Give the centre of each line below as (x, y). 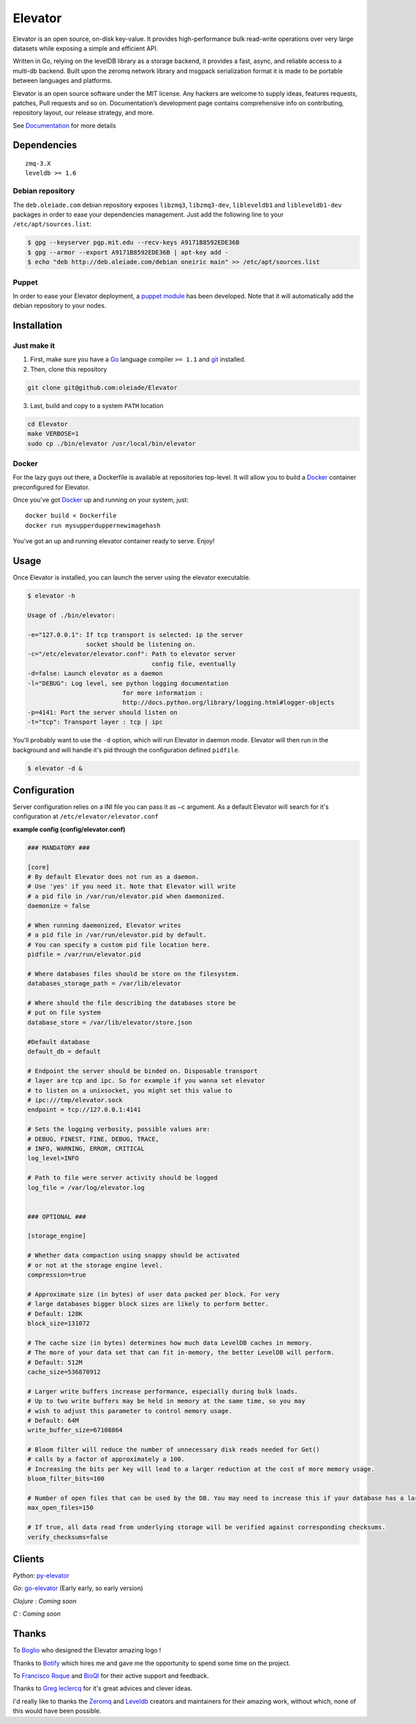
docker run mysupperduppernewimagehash (93, 525)
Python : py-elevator (41, 1576)
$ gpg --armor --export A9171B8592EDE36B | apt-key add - (128, 252)
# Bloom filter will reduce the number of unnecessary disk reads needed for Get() (174, 1450)
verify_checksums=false (68, 1537)
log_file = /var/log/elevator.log (86, 1187)
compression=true (57, 1275)
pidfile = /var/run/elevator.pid (84, 955)
